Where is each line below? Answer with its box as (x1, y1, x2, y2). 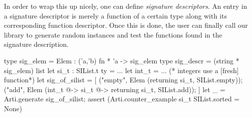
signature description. (4, 39, 69, 49)
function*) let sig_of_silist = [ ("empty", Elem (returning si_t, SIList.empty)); (4, 75, 243, 85)
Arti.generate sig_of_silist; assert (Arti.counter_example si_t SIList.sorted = (4, 94, 240, 104)
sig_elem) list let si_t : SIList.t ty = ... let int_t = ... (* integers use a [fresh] (4, 65, 239, 75)
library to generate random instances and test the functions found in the (4, 29, 223, 39)
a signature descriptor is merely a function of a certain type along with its (4, 10, 227, 20)
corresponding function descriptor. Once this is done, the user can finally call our (4, 20, 248, 30)
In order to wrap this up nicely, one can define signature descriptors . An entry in (4, 1, 248, 11)
